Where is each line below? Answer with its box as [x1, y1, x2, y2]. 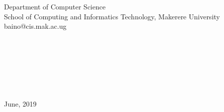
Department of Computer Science [4, 1, 106, 11]
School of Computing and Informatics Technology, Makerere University [4, 11, 220, 21]
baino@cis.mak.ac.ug [4, 21, 67, 31]
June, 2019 [4, 98, 37, 109]
